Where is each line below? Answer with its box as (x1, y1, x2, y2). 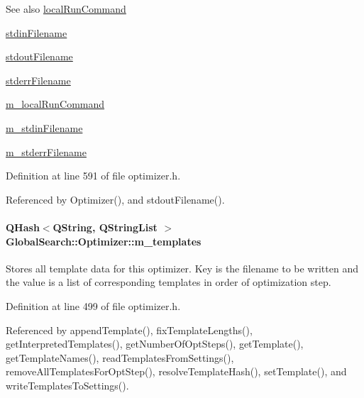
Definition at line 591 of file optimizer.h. (6, 168, 181, 183)
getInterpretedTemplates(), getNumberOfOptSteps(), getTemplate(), (6, 336, 304, 351)
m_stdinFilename (6, 120, 83, 135)
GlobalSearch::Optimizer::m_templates (6, 233, 202, 248)
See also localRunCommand (6, 1, 126, 16)
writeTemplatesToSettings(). (6, 377, 129, 392)
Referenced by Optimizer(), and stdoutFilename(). (6, 192, 225, 206)
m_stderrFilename (6, 144, 87, 159)
